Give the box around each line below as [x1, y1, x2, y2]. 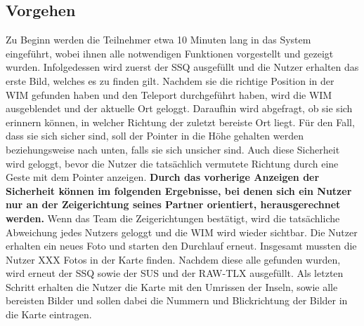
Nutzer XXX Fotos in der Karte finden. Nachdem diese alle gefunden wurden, [6, 252, 341, 266]
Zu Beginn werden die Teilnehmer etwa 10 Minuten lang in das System [6, 32, 311, 47]
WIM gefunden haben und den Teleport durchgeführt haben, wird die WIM [6, 87, 332, 102]
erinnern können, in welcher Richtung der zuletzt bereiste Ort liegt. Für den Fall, [6, 114, 355, 129]
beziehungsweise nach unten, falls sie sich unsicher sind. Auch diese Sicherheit [6, 142, 340, 156]
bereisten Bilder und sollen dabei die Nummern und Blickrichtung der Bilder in [6, 293, 348, 308]
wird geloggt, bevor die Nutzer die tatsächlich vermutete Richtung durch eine [6, 156, 339, 170]
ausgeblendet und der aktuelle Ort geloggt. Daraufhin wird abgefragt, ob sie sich [6, 101, 353, 116]
